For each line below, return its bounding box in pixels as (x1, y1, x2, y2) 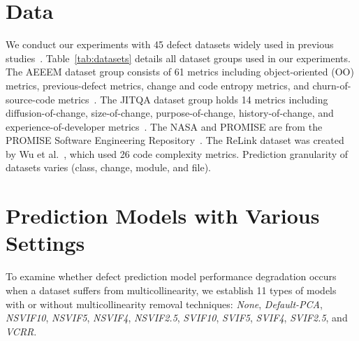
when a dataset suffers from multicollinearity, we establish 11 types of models (6, 282, 337, 297)
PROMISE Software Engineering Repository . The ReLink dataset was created (6, 133, 344, 147)
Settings (6, 228, 85, 257)
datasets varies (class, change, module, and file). (6, 160, 212, 175)
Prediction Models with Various (6, 201, 320, 230)
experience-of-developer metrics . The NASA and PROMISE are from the (6, 119, 323, 133)
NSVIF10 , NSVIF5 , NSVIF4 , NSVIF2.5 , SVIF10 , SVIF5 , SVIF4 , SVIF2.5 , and (6, 310, 348, 325)
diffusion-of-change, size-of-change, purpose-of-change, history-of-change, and (6, 106, 334, 120)
